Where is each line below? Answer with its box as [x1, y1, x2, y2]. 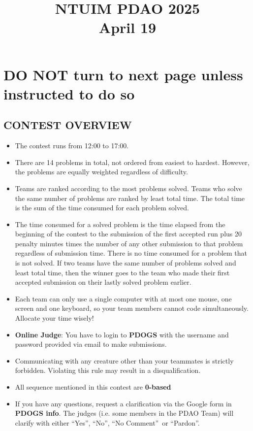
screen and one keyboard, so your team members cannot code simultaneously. [15, 303, 249, 313]
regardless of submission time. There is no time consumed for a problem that [15, 248, 248, 258]
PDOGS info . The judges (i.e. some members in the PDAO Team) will [15, 408, 234, 418]
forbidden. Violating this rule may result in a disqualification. [15, 365, 201, 375]
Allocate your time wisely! [15, 313, 94, 323]
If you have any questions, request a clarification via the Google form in [15, 398, 232, 408]
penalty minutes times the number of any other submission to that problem [15, 238, 243, 248]
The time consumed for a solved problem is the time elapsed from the [15, 219, 225, 229]
